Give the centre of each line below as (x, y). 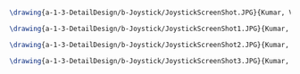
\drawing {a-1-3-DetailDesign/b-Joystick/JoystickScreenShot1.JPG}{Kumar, (150, 29)
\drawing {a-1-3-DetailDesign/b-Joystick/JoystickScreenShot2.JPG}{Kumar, (150, 45)
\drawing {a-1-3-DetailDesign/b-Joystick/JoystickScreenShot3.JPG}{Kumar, (150, 61)
